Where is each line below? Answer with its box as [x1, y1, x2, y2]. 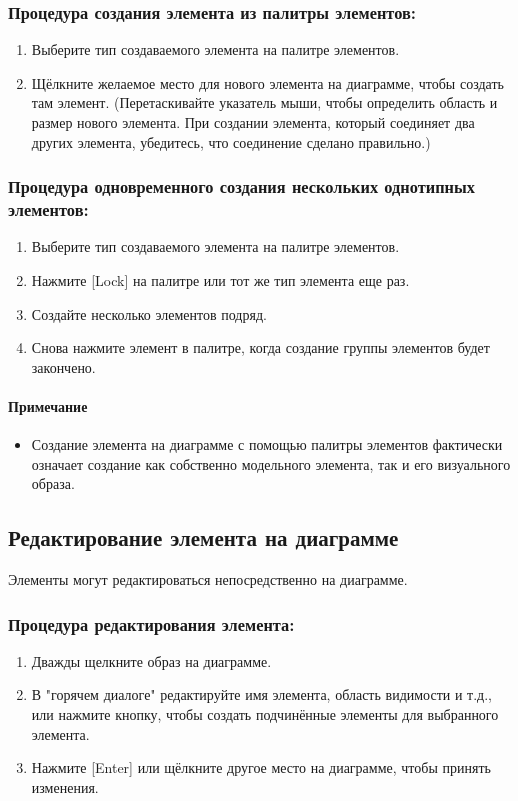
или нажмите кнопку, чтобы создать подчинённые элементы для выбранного [31, 704, 499, 725]
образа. [31, 473, 75, 494]
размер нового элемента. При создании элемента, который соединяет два [31, 112, 475, 132]
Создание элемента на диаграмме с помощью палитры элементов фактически [31, 434, 503, 455]
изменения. [31, 776, 99, 797]
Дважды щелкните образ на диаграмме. [31, 650, 272, 671]
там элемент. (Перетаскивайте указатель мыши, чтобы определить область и [31, 92, 498, 113]
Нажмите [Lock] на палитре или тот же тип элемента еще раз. [31, 269, 410, 290]
